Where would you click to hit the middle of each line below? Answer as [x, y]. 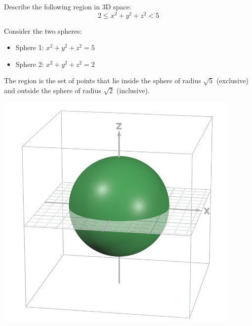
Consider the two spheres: [43, 30]
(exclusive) [232, 81]
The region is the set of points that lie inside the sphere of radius [103, 81]
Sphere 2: [30, 64]
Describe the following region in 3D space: [68, 6]
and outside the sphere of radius [53, 90]
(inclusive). [133, 90]
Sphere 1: [30, 47]
